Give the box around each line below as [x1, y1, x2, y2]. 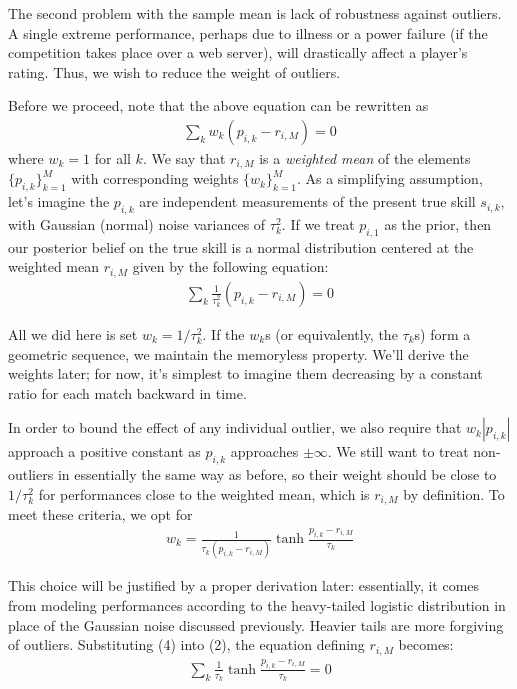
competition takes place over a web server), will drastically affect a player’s [8, 42, 468, 63]
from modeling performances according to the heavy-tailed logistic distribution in [8, 594, 506, 615]
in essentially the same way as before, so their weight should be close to [57, 464, 497, 485]
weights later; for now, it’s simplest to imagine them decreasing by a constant [8, 363, 483, 384]
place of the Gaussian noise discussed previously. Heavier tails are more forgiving [8, 614, 504, 635]
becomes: [398, 634, 454, 655]
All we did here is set [8, 323, 138, 344]
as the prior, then [384, 214, 492, 235]
